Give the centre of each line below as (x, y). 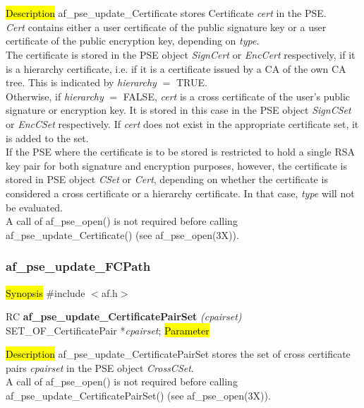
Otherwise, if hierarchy (55, 96)
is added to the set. (47, 138)
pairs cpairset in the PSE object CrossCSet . (100, 367)
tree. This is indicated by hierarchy (81, 82)
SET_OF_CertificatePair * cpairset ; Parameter (108, 330)
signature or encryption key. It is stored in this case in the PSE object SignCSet (178, 110)
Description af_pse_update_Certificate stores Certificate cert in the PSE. (166, 13)
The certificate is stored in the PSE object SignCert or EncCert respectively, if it (181, 54)
